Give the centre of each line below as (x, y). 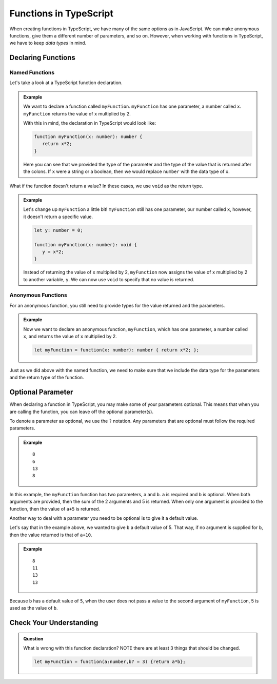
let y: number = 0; (58, 230)
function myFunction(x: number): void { (85, 245)
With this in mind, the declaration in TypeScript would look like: (90, 123)
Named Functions (32, 73)
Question (33, 638)
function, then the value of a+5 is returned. (55, 509)
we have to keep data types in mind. (48, 43)
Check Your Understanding (54, 623)
